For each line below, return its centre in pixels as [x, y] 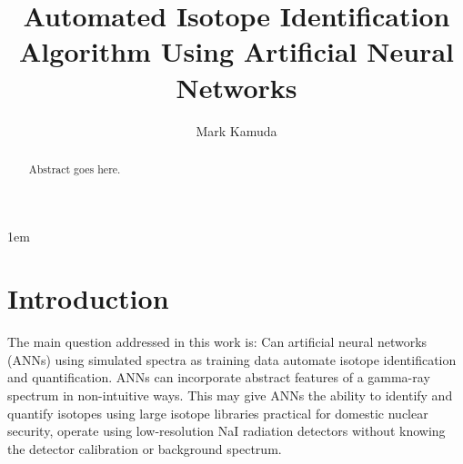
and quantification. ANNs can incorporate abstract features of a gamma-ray [219, 377]
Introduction [88, 298]
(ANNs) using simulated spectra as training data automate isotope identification [232, 359]
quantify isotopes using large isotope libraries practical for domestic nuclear [218, 413]
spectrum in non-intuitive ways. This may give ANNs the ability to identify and [230, 395]
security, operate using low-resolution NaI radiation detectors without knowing [226, 431]
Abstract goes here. [75, 168]
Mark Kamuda [237, 130]
